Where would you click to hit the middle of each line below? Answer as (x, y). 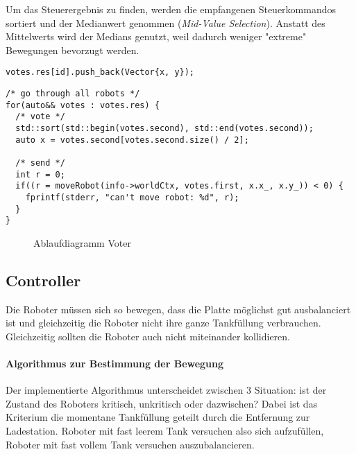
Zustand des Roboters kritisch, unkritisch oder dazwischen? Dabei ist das (162, 403)
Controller (43, 280)
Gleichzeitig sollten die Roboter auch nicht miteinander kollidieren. (148, 336)
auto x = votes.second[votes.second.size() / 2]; (132, 140)
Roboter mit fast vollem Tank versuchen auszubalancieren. (130, 444)
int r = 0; (40, 174)
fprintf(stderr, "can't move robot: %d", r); (132, 197)
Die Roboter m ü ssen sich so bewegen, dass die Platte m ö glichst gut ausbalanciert (178, 309)
